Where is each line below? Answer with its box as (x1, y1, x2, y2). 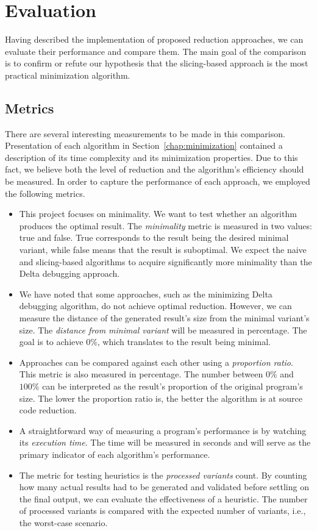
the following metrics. (5, 187, 85, 199)
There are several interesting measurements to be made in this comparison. (5, 127, 285, 140)
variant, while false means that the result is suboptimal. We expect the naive (19, 243, 307, 256)
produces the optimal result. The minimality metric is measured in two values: (19, 219, 312, 232)
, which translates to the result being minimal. (97, 335, 271, 348)
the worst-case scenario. (19, 516, 108, 529)
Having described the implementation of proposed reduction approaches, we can (5, 33, 304, 46)
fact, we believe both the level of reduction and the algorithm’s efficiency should (5, 163, 304, 176)
